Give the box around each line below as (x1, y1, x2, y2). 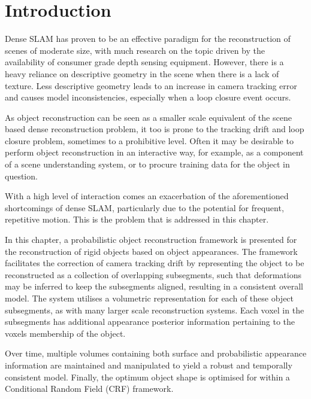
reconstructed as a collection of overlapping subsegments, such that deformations (5, 268, 301, 281)
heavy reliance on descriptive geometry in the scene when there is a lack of (5, 67, 279, 80)
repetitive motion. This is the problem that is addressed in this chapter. (5, 213, 269, 226)
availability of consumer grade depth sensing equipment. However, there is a (5, 56, 284, 68)
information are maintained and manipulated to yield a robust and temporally (5, 358, 292, 371)
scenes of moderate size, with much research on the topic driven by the (5, 44, 265, 56)
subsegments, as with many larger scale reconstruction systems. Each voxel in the (5, 303, 304, 316)
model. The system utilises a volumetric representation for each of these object (5, 292, 294, 304)
